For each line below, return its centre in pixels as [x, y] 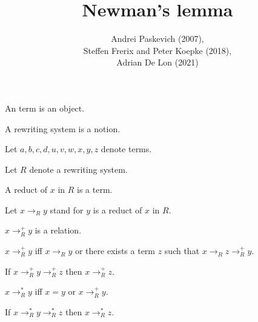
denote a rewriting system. [78, 169]
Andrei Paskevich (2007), [157, 39]
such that [182, 251]
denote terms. [126, 149]
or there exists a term [115, 251]
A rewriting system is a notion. [63, 128]
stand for [67, 210]
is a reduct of [117, 210]
